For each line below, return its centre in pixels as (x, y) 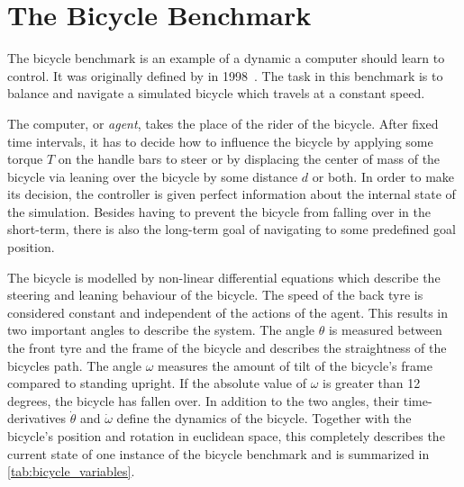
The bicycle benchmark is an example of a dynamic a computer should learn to (226, 58)
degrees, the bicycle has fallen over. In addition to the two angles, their (204, 400)
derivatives (37, 418)
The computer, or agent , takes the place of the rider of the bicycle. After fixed (223, 123)
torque (25, 159)
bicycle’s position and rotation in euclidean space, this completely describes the (226, 436)
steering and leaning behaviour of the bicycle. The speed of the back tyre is (215, 295)
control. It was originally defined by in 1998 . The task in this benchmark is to (225, 75)
